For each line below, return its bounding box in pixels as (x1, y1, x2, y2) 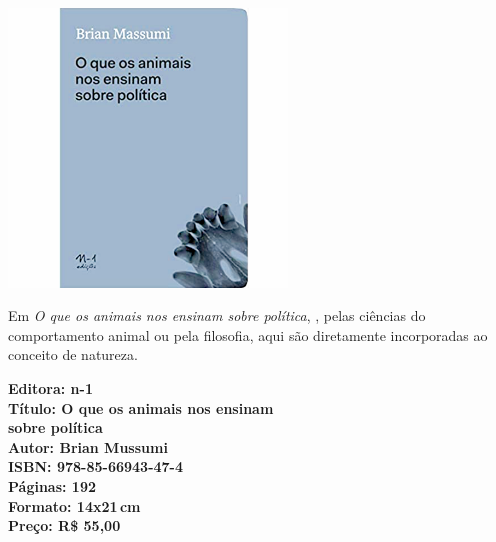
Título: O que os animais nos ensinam (8, 397, 274, 418)
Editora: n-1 (8, 378, 93, 399)
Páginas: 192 (8, 476, 97, 497)
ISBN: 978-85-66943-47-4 (8, 456, 184, 477)
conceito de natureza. (8, 344, 138, 365)
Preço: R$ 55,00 (8, 515, 121, 536)
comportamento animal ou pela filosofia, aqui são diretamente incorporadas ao (8, 324, 488, 345)
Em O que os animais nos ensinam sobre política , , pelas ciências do (8, 305, 426, 326)
